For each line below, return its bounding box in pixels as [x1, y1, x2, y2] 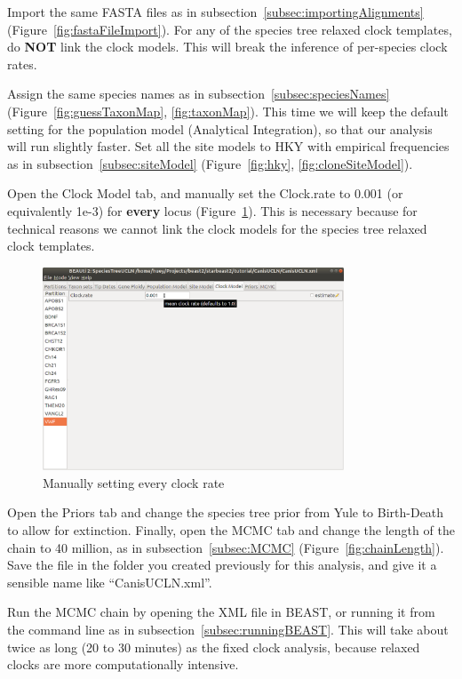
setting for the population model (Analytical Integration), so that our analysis [7, 119, 433, 138]
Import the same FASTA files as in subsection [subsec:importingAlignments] [7, 3, 424, 20]
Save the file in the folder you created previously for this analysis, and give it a [7, 555, 437, 574]
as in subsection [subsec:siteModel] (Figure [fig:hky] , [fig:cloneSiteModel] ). [7, 154, 413, 172]
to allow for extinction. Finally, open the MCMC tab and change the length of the [7, 521, 455, 539]
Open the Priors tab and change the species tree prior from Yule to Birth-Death [7, 503, 444, 522]
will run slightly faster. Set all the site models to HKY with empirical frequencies [7, 137, 450, 156]
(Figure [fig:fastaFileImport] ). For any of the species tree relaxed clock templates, [7, 20, 452, 38]
